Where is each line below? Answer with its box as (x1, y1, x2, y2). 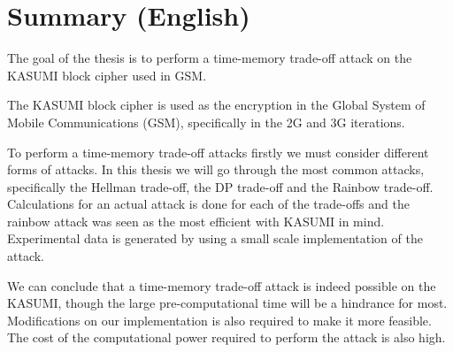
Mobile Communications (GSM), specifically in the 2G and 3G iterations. (7, 112, 405, 131)
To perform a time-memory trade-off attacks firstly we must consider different (7, 142, 429, 161)
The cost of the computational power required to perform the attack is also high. (7, 328, 446, 347)
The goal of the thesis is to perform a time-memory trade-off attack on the (7, 49, 412, 67)
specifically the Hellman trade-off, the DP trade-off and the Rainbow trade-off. (7, 177, 434, 195)
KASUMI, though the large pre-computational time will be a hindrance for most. (7, 294, 448, 312)
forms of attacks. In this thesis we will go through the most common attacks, (7, 160, 425, 179)
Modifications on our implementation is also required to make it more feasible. (7, 310, 432, 329)
